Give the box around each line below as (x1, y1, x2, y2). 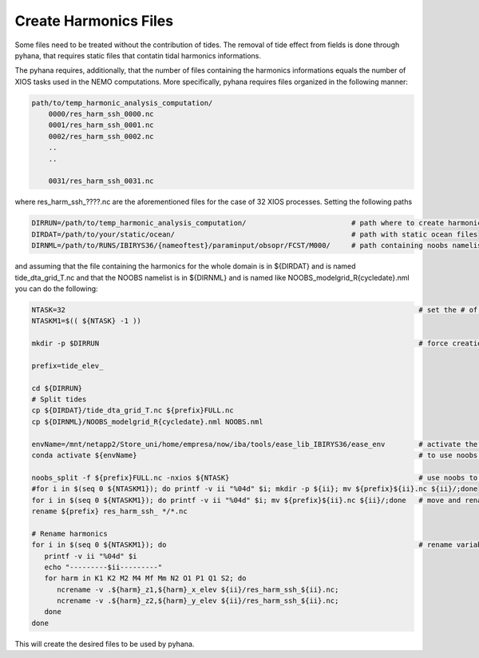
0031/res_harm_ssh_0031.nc (48, 177, 155, 185)
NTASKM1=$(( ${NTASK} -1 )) (31, 317, 141, 325)
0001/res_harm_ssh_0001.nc (48, 121, 155, 130)
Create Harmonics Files (14, 12, 174, 30)
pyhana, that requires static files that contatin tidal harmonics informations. (14, 50, 262, 60)
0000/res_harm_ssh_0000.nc (48, 110, 155, 119)
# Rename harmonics (31, 528, 108, 538)
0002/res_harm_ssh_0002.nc (48, 132, 155, 141)
